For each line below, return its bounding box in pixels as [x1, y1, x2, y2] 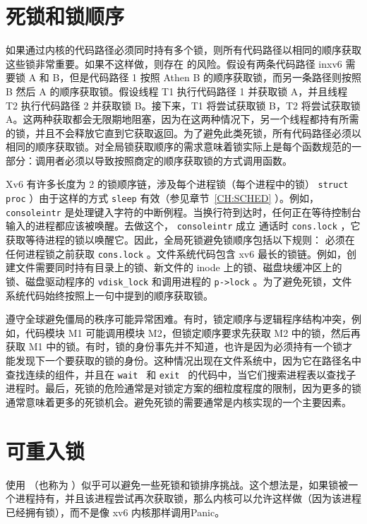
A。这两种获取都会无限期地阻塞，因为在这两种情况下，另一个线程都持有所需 [6, 112, 359, 126]
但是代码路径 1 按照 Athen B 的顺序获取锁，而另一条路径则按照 [69, 70, 361, 85]
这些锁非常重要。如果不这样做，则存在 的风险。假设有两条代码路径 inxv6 [6, 56, 342, 71]
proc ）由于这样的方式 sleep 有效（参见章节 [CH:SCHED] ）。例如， [6, 191, 320, 206]
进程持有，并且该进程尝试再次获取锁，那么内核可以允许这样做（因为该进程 [15, 491, 361, 506]
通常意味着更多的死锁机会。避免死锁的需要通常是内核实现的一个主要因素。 [6, 394, 351, 409]
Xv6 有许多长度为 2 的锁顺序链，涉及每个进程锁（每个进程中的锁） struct [6, 177, 349, 191]
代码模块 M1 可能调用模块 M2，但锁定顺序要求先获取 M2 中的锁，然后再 [25, 325, 361, 340]
